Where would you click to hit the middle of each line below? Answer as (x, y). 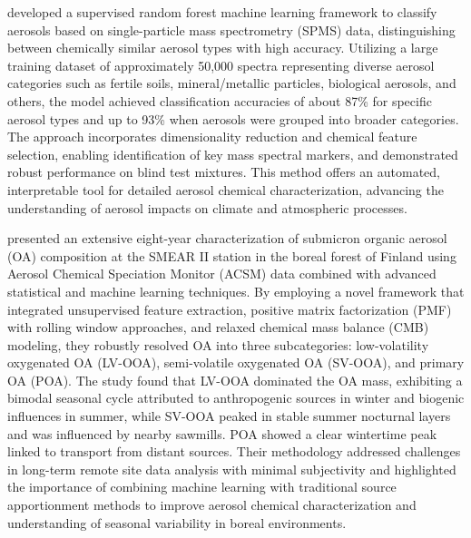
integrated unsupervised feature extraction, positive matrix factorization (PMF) (230, 309)
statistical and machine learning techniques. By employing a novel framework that (236, 291)
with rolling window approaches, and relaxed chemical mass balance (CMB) (218, 327)
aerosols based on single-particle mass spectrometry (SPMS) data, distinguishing (231, 29)
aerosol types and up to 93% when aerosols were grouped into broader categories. (233, 118)
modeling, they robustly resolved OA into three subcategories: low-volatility (218, 344)
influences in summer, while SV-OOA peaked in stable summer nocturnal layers (229, 416)
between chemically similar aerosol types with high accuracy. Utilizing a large (223, 48)
